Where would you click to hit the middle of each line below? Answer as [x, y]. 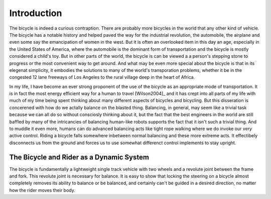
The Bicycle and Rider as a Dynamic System [79, 157]
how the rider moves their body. [42, 190]
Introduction [36, 13]
